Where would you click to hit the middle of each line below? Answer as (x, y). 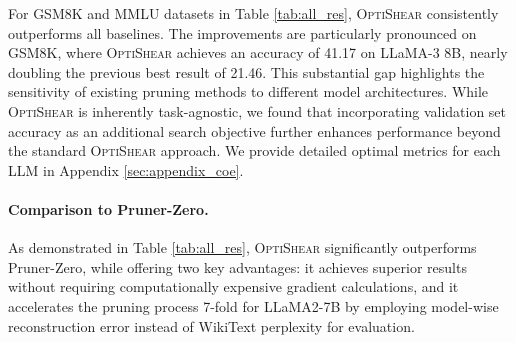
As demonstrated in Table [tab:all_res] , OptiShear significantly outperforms (242, 247)
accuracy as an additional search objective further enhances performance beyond (254, 130)
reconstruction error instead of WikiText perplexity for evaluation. (211, 325)
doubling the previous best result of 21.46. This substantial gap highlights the (246, 71)
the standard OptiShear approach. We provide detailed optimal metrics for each (254, 150)
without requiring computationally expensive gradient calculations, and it (233, 286)
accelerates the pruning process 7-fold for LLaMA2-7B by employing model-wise (253, 305)
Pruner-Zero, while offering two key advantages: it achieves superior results (237, 266)
